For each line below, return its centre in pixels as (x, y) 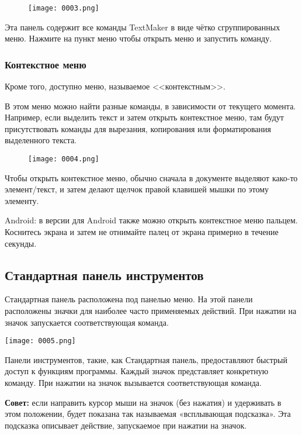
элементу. (22, 200)
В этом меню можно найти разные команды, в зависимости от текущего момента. (150, 106)
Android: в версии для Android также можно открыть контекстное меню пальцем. (151, 220)
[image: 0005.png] (40, 341)
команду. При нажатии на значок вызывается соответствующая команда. (133, 383)
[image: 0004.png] (64, 159)
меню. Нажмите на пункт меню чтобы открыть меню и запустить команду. (138, 38)
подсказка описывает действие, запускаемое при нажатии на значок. (126, 425)
